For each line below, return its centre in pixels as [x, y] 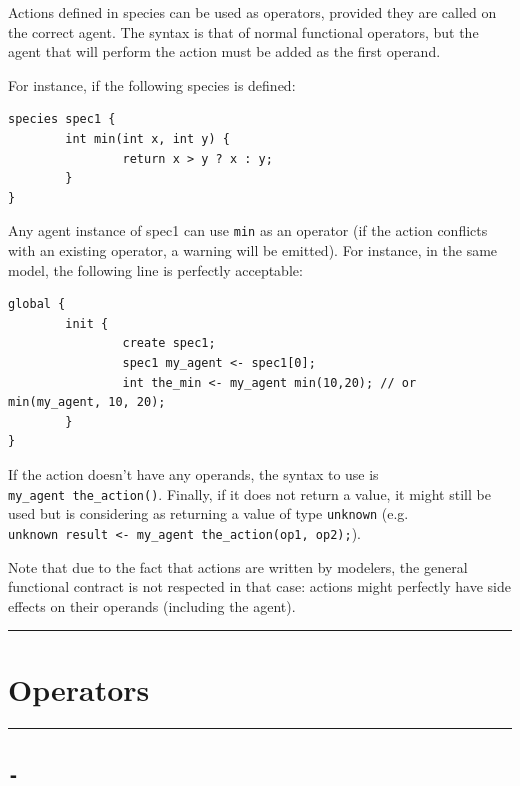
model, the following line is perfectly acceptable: [155, 269]
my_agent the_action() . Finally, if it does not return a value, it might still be [249, 493]
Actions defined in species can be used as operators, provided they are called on [252, 12]
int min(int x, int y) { [147, 138]
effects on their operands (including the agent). [152, 605]
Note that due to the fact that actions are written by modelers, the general [238, 566]
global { [37, 304]
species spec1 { [62, 119]
